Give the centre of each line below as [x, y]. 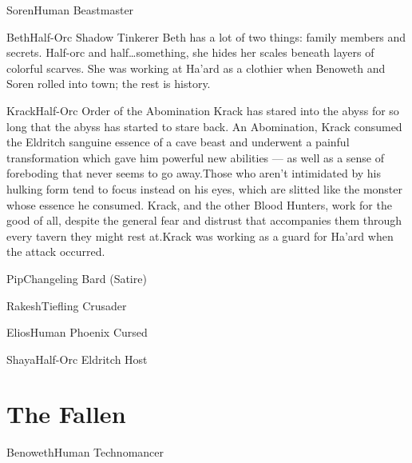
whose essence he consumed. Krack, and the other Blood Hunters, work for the [199, 204]
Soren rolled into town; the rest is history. [109, 84]
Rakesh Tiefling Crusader [67, 305]
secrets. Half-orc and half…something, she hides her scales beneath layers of [190, 52]
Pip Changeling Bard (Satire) [77, 278]
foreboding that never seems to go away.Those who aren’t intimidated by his [194, 173]
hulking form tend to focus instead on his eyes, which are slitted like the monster [205, 188]
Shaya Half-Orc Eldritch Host [77, 359]
